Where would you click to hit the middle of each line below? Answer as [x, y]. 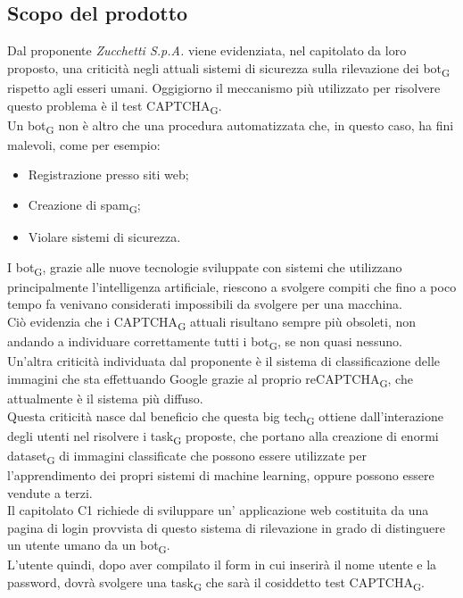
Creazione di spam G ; [84, 205]
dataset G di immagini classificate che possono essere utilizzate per [187, 456]
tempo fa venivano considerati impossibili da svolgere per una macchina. [205, 304]
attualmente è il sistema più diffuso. [105, 398]
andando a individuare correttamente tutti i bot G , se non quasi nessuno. [205, 342]
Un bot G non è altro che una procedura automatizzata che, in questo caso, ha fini [231, 126]
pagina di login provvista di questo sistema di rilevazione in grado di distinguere [226, 527]
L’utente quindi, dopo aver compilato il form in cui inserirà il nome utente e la [222, 565]
